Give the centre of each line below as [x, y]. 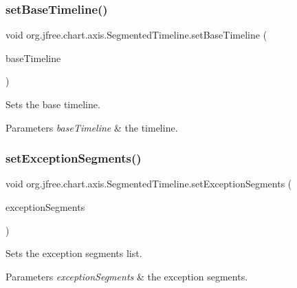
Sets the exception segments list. [74, 253]
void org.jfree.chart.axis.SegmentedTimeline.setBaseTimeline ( [136, 35]
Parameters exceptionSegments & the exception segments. [127, 276]
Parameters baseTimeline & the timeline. [92, 127]
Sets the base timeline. [53, 104]
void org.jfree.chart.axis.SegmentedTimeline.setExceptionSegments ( [149, 184]
